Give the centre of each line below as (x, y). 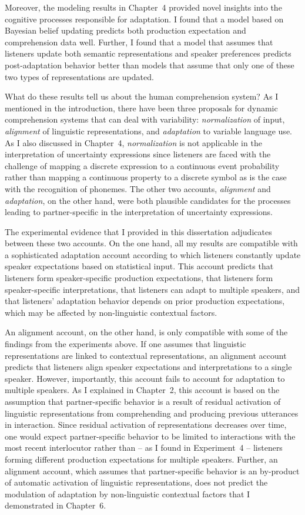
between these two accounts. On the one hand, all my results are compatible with (151, 243)
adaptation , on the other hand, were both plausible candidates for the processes (148, 200)
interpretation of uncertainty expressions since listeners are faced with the (138, 154)
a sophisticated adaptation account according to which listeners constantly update (153, 254)
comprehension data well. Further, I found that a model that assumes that (139, 42)
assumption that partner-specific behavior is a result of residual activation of (143, 401)
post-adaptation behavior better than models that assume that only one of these (150, 65)
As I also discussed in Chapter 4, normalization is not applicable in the (133, 142)
